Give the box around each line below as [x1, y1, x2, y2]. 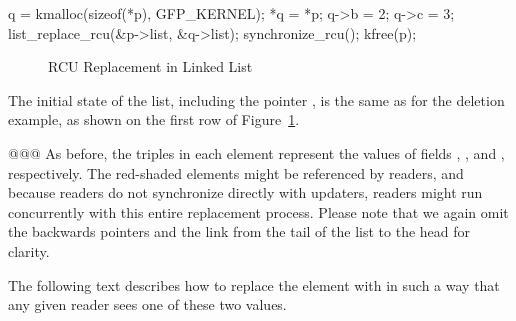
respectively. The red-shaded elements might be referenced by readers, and [8, 162, 464, 183]
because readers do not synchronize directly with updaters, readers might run [8, 182, 483, 203]
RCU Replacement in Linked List [48, 56, 253, 77]
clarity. [8, 240, 50, 261]
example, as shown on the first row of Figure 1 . [8, 109, 300, 130]
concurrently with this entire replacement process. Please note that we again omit [8, 201, 509, 222]
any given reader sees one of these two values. [8, 294, 287, 315]
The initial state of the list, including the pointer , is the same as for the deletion [8, 89, 505, 110]
